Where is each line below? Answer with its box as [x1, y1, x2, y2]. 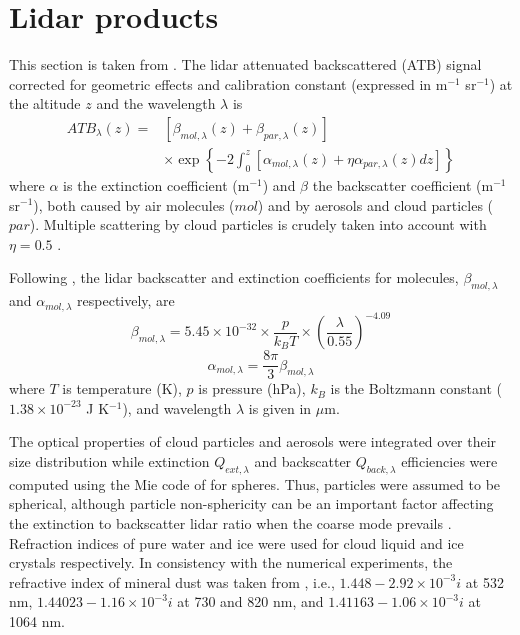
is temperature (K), [62, 378, 182, 399]
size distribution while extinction [9, 450, 210, 471]
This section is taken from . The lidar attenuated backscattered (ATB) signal [9, 54, 482, 75]
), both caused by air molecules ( [33, 194, 235, 215]
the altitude [9, 93, 81, 114]
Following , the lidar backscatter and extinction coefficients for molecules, [9, 267, 459, 288]
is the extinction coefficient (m [63, 174, 250, 195]
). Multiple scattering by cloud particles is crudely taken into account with [29, 214, 487, 235]
